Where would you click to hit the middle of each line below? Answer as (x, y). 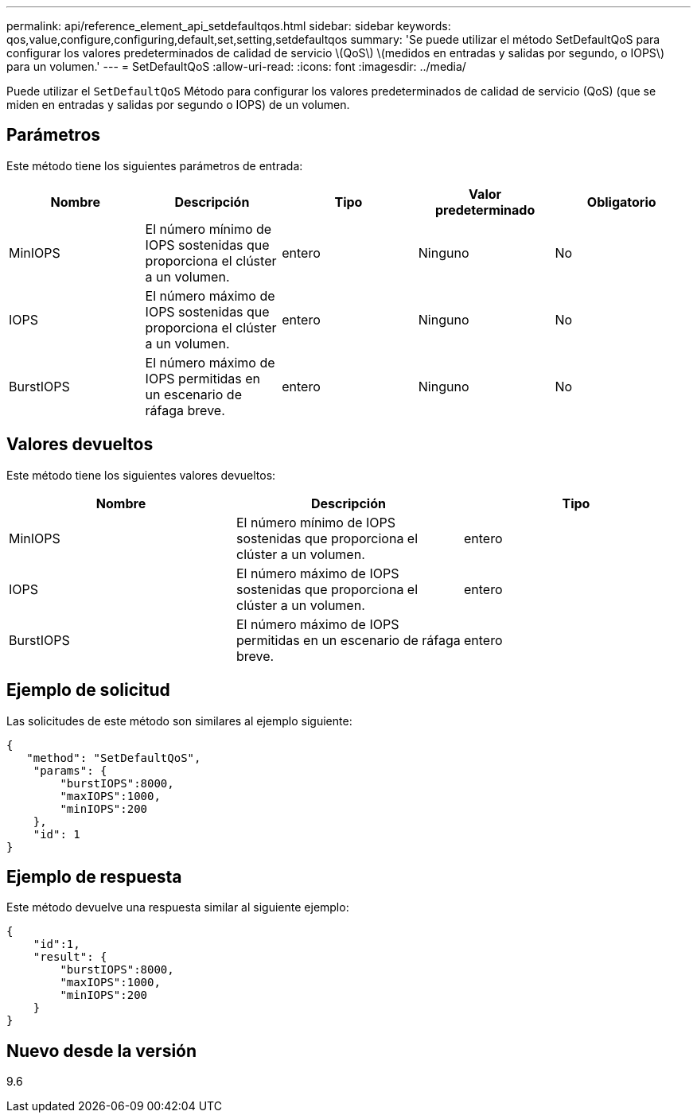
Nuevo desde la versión (102, 1051)
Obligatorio (621, 202)
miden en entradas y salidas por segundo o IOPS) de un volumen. (178, 105)
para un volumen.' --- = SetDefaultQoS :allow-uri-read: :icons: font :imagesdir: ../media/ (236, 66)
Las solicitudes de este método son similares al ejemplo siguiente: (179, 721)
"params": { (70, 770)
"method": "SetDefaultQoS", (114, 758)
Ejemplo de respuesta (94, 876)
